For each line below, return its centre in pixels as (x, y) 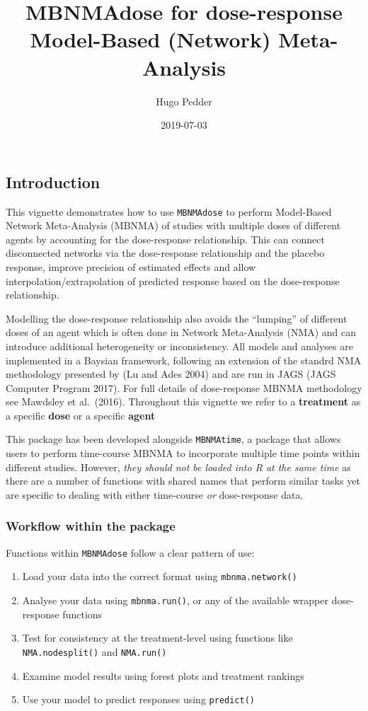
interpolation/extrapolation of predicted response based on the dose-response (173, 281)
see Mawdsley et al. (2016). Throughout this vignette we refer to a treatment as (183, 401)
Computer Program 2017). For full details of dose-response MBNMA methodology (184, 387)
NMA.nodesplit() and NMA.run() (94, 651)
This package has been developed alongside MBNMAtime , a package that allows (173, 439)
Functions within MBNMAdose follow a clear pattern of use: (130, 552)
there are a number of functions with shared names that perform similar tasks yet (183, 481)
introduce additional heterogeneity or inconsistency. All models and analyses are (179, 346)
